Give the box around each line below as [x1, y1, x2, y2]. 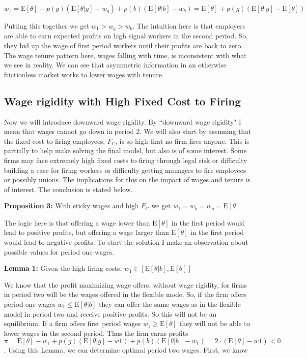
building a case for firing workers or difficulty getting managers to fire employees [4, 164, 246, 175]
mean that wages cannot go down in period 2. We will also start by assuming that [4, 126, 251, 136]
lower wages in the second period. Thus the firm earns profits [4, 327, 188, 338]
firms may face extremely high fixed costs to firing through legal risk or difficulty [4, 155, 247, 165]
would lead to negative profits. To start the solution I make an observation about [4, 237, 249, 247]
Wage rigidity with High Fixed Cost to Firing [4, 93, 241, 108]
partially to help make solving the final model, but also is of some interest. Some [4, 145, 247, 156]
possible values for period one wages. [4, 246, 114, 257]
